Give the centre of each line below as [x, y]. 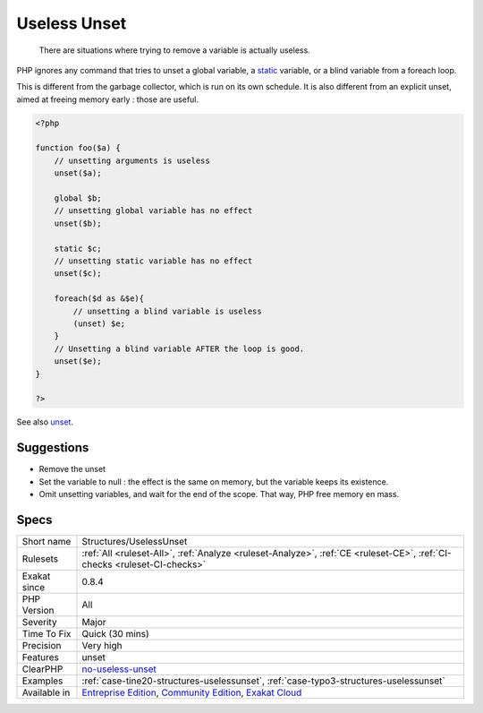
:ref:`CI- [435, 553]
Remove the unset [72, 469]
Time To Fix [47, 633]
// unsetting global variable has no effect [153, 211]
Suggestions [53, 448]
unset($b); [78, 223]
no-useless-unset [119, 669]
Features [41, 657]
